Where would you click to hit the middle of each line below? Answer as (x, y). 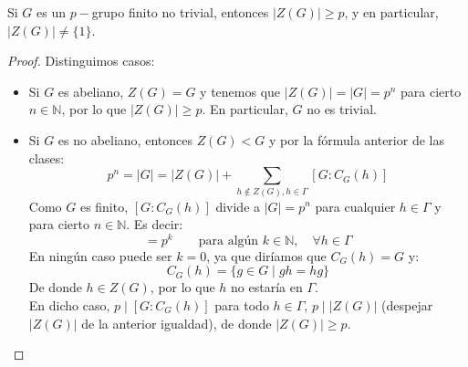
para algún (229, 241)
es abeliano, (91, 91)
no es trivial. (342, 109)
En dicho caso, (69, 305)
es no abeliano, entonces (125, 139)
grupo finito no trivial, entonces (180, 12)
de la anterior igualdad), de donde (177, 323)
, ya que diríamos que (266, 255)
